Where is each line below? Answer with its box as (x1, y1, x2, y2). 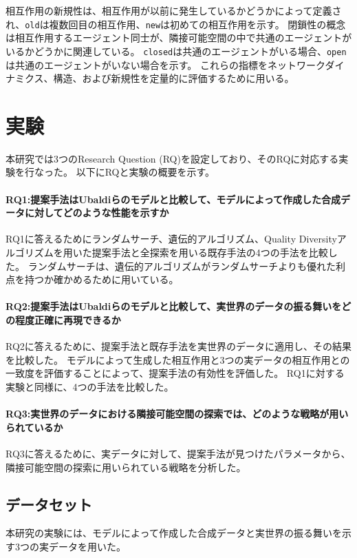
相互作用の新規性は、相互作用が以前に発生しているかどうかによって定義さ (6, 3, 342, 17)
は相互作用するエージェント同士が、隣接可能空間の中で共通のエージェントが (6, 30, 352, 45)
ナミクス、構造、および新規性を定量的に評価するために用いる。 (6, 71, 294, 85)
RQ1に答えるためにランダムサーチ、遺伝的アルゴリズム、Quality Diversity (6, 231, 337, 246)
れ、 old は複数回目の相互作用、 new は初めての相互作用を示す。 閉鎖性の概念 (6, 17, 346, 31)
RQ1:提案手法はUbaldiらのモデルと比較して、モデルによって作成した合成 (6, 192, 341, 206)
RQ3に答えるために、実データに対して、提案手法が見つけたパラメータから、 (6, 446, 351, 460)
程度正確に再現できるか (14, 312, 121, 327)
